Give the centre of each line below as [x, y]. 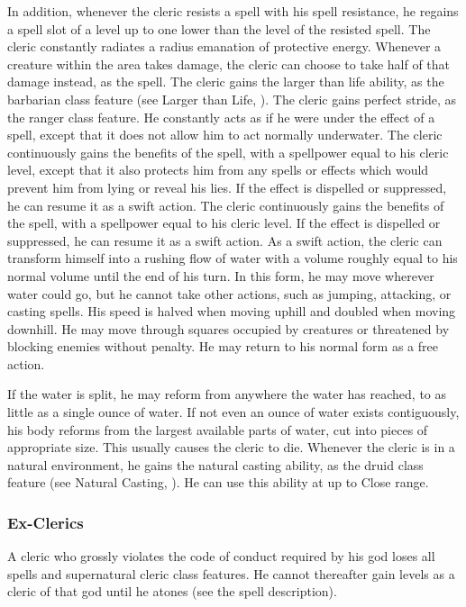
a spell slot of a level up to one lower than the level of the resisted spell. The [219, 28]
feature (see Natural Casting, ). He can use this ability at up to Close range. [218, 482]
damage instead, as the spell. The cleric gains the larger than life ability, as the [226, 82]
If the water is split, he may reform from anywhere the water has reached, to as [227, 394]
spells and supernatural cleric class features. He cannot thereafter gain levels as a [231, 573]
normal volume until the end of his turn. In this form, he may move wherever [221, 275]
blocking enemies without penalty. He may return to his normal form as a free [223, 346]
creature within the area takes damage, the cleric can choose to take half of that [229, 63]
